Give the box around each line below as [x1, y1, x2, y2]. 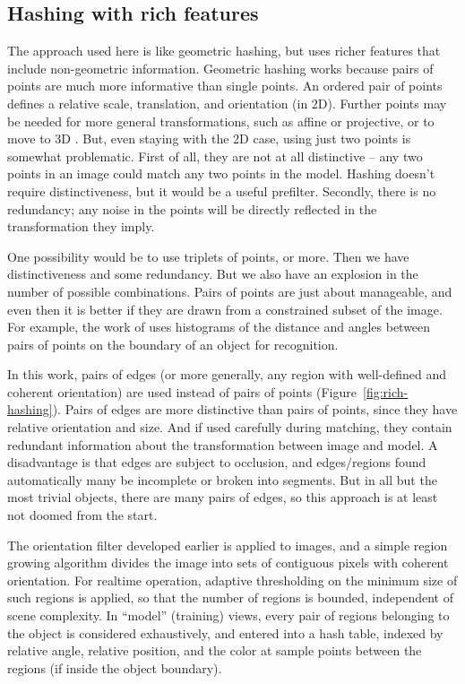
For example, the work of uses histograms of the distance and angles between [7, 317, 431, 336]
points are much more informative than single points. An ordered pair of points [7, 76, 443, 95]
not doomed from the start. [7, 506, 158, 524]
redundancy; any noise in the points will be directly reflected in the [7, 199, 377, 218]
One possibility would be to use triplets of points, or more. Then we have [7, 247, 409, 265]
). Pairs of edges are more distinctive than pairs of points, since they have [52, 400, 458, 419]
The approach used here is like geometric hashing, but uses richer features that [7, 41, 441, 60]
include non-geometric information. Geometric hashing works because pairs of [7, 58, 434, 77]
